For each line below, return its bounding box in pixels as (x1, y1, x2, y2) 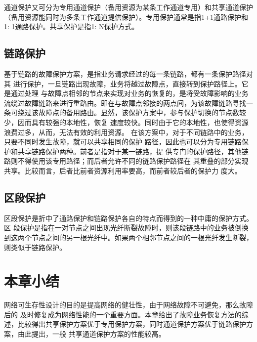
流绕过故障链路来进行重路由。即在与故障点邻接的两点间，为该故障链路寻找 (4, 97, 246, 108)
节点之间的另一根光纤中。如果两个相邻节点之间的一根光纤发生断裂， (31, 232, 253, 242)
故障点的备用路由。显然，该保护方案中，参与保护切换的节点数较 (38, 107, 246, 118)
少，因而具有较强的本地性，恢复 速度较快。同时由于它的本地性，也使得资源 (4, 117, 249, 127)
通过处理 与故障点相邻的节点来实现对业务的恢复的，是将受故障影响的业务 (10, 88, 249, 98)
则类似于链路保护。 (4, 242, 66, 252)
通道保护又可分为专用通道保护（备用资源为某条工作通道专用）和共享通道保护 (4, 2, 253, 12)
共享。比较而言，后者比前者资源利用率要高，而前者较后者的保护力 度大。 (4, 165, 242, 175)
